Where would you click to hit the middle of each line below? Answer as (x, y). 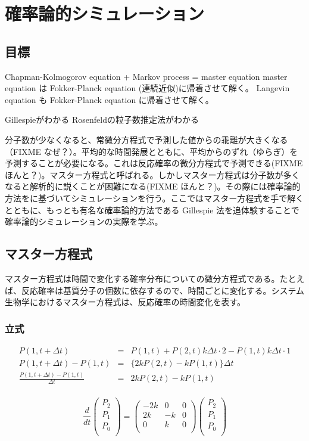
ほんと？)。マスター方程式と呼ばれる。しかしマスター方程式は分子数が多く (152, 174)
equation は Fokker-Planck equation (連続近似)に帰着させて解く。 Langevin (147, 88)
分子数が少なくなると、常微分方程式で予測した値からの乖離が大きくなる (146, 139)
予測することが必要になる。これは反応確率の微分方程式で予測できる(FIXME (154, 163)
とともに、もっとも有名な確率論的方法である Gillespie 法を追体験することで (152, 209)
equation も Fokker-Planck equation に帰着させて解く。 (109, 99)
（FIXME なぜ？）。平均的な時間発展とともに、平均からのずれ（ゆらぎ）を (152, 151)
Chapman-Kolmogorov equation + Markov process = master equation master (146, 76)
